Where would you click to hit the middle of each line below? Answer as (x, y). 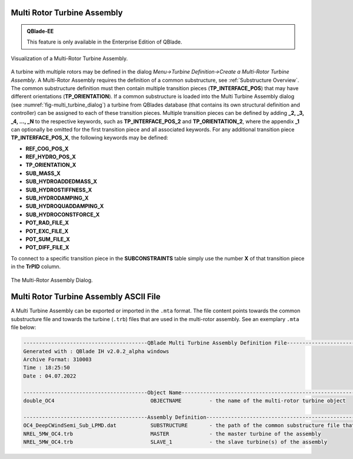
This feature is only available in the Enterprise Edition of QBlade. (104, 42)
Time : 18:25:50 (47, 368)
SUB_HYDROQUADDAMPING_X (65, 206)
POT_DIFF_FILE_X (47, 247)
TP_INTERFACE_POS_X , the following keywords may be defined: (90, 138)
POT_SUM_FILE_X (48, 239)
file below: (24, 328)
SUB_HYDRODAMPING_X (57, 198)
